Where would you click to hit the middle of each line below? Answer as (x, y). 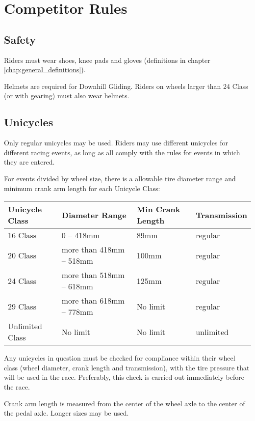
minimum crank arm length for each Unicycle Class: (82, 188)
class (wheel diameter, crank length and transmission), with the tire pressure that (127, 367)
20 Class (22, 255)
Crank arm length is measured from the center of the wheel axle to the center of (125, 403)
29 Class (22, 306)
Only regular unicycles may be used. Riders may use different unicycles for (116, 143)
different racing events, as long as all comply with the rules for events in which (122, 152)
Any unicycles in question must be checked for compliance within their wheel (120, 358)
